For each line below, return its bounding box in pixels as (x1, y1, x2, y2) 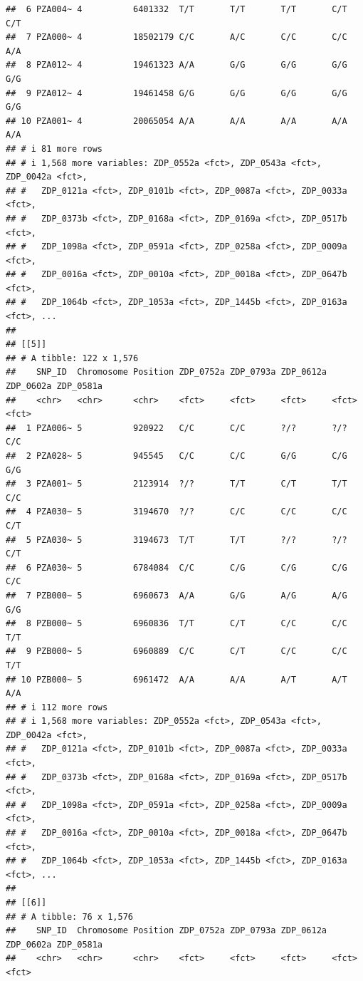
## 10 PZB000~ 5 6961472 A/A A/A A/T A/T (6, 674, 347, 685)
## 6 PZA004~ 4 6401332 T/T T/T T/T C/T (6, 4, 347, 14)
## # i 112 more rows (6, 702, 108, 712)
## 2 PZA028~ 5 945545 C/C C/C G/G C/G (6, 451, 347, 461)
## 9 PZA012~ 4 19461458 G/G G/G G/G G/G (6, 88, 347, 98)
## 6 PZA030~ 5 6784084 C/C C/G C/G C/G (6, 562, 347, 573)
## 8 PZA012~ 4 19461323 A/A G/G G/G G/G (6, 60, 347, 71)
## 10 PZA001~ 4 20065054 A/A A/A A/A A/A (6, 115, 347, 126)
